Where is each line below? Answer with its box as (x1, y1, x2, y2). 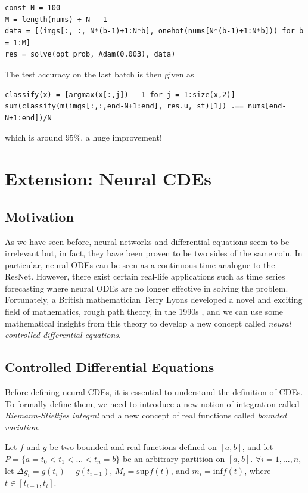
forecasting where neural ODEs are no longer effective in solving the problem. (5, 281, 288, 294)
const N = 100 (5, 4, 61, 12)
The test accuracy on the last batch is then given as (5, 67, 194, 80)
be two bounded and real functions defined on (49, 441, 217, 453)
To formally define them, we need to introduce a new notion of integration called (5, 397, 300, 410)
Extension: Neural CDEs (5, 166, 211, 191)
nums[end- (248, 102, 287, 111)
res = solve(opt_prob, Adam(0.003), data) (5, 50, 176, 59)
